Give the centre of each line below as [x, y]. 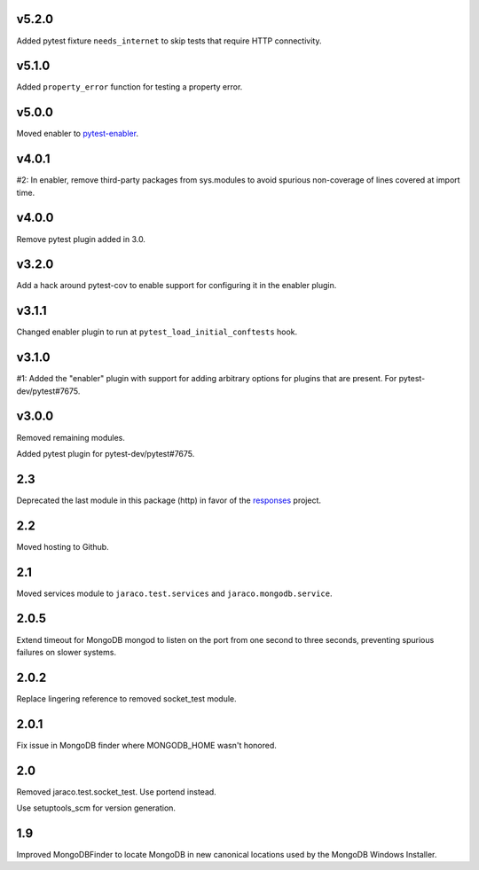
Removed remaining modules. [71, 437]
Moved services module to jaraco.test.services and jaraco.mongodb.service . [174, 593]
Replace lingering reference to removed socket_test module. [126, 698]
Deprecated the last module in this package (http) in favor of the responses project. [169, 500]
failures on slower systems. [67, 652]
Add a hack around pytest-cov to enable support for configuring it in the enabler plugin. [177, 286]
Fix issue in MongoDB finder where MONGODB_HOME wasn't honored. [146, 745]
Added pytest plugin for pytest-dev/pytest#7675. [106, 453]
